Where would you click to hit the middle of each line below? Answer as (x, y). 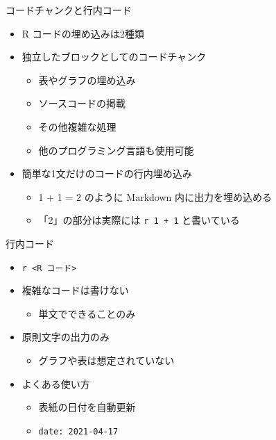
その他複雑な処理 (77, 126)
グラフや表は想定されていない (106, 360)
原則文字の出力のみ (66, 337)
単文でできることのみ (87, 313)
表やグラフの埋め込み (87, 80)
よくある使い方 (56, 383)
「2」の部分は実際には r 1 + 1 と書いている (139, 220)
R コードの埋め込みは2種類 (83, 33)
